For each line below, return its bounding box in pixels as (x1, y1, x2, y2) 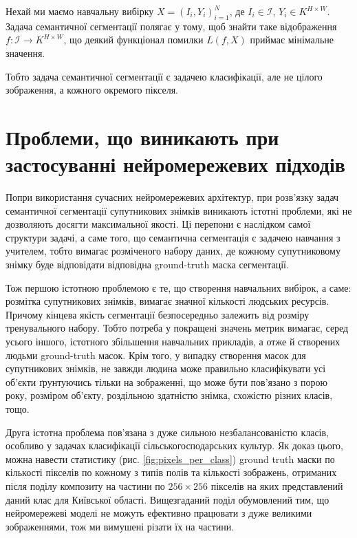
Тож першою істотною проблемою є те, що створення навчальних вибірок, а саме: (6, 280, 351, 294)
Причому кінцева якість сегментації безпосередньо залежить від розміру (6, 307, 310, 321)
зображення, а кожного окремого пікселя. (6, 83, 178, 97)
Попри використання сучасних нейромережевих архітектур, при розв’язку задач (6, 190, 339, 204)
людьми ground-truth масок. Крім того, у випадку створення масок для (6, 347, 306, 362)
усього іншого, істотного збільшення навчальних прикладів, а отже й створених (6, 334, 340, 349)
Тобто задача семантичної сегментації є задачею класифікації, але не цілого (6, 69, 323, 83)
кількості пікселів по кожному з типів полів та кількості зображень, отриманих (6, 465, 337, 480)
